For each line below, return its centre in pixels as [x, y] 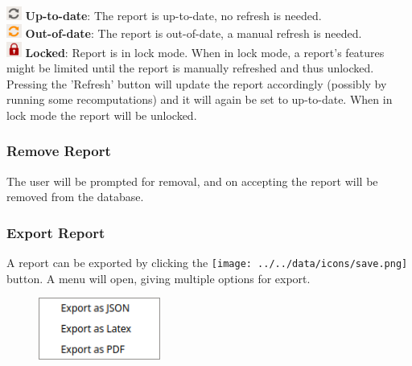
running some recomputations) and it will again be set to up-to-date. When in [200, 99]
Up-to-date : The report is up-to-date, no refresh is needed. [173, 16]
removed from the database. [75, 197]
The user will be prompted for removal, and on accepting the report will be [192, 181]
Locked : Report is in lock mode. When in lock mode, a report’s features [205, 52]
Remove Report [59, 151]
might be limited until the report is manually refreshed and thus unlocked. [190, 68]
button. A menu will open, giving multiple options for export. [159, 278]
